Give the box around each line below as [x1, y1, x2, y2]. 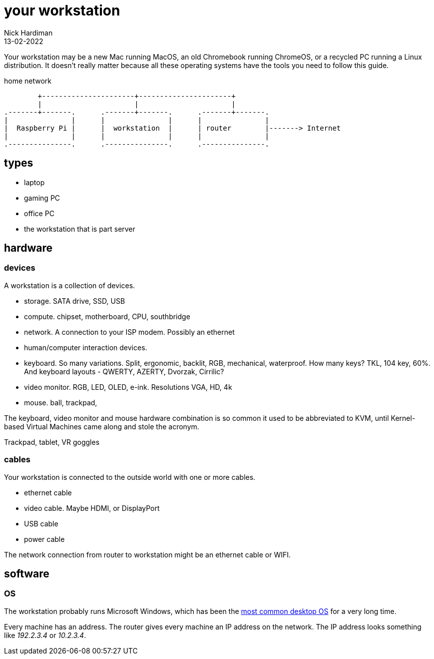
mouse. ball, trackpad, [24, 398, 97, 407]
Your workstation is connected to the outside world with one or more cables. [4, 472, 256, 481]
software [4, 567, 49, 580]
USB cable [24, 519, 58, 528]
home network [4, 76, 52, 85]
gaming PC [24, 193, 60, 202]
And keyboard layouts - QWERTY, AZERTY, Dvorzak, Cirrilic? [24, 367, 224, 376]
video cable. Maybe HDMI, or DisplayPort [24, 503, 160, 512]
